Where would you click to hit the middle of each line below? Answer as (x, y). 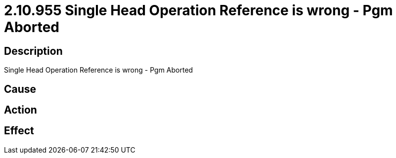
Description (33, 51)
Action (21, 110)
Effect (19, 131)
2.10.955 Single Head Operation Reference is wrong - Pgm (198, 10)
